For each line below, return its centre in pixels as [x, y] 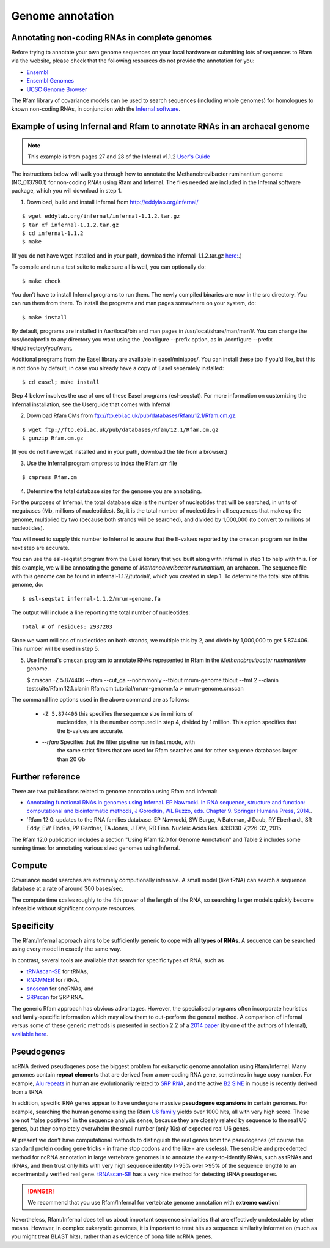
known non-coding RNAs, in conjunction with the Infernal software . [96, 109]
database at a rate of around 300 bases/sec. [68, 889]
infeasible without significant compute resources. [73, 908]
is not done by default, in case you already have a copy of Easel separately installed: [118, 368]
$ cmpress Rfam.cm [50, 477]
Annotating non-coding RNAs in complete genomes [112, 38]
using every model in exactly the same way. [66, 949]
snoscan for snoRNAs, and [60, 989]
